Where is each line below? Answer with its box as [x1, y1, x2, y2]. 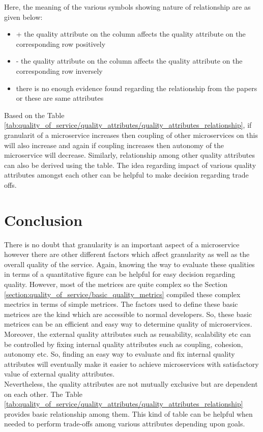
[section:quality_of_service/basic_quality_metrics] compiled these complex [4, 289, 241, 299]
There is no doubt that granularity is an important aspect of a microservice [4, 239, 240, 249]
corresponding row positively [16, 38, 106, 49]
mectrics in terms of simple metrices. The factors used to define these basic [4, 299, 238, 309]
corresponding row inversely [16, 65, 103, 76]
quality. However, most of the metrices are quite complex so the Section [4, 279, 227, 289]
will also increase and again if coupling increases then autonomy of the [4, 139, 224, 150]
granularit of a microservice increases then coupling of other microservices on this [4, 129, 258, 140]
